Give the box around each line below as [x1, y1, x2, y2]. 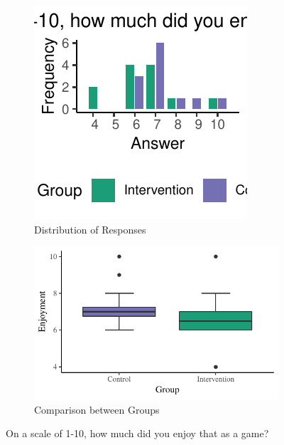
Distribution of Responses [34, 221, 146, 236]
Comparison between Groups [34, 402, 160, 417]
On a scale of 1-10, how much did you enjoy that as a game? [6, 426, 269, 441]
